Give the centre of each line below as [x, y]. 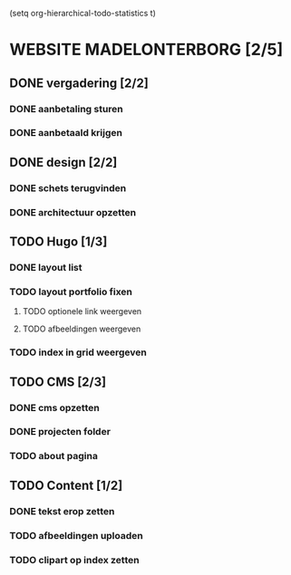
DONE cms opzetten [54, 407]
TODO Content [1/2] [66, 485]
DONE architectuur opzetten [73, 212]
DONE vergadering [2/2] [79, 83]
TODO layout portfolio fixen [71, 292]
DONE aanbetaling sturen [67, 109]
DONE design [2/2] [63, 162]
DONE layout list [46, 267]
